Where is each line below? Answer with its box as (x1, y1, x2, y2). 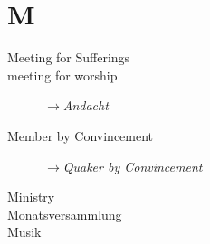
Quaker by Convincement (62, 156, 203, 175)
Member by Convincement (7, 126, 154, 145)
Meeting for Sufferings (7, 48, 130, 67)
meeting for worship (7, 65, 118, 84)
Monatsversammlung (7, 204, 122, 223)
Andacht (62, 96, 109, 115)
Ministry (7, 187, 55, 206)
